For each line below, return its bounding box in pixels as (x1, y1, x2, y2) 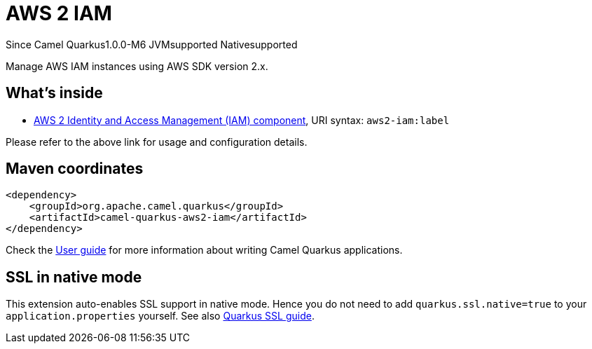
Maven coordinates (6, 160, 144, 178)
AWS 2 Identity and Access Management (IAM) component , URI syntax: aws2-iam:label (34, 114, 450, 126)
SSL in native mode (6, 268, 142, 286)
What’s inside (6, 84, 103, 102)
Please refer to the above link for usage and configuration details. (6, 135, 308, 148)
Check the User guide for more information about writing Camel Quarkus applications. (6, 244, 403, 256)
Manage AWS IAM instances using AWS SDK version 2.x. (6, 60, 268, 72)
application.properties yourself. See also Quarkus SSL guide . (6, 310, 315, 322)
